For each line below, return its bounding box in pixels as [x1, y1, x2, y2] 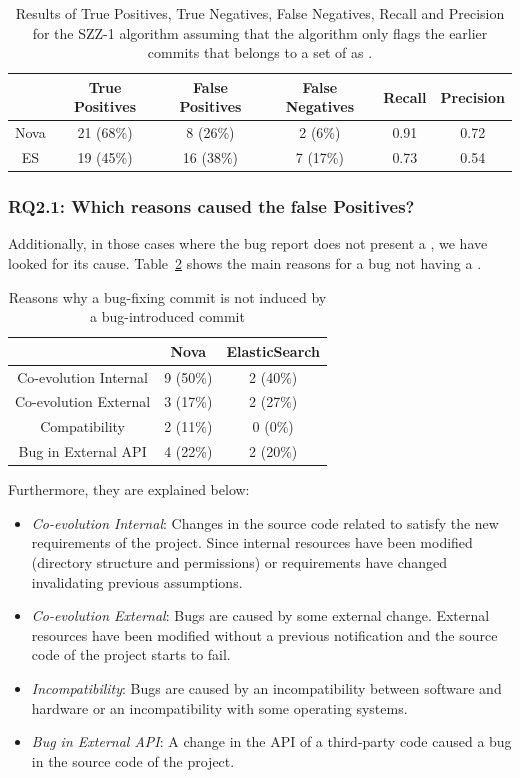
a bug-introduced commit [90, 306, 245, 327]
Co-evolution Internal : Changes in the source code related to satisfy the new [31, 512, 499, 533]
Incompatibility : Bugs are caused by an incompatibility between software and [31, 677, 502, 698]
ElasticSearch [226, 340, 320, 361]
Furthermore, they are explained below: [8, 479, 250, 500]
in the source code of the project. [31, 750, 235, 771]
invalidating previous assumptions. [31, 571, 243, 592]
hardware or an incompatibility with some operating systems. [31, 697, 408, 718]
